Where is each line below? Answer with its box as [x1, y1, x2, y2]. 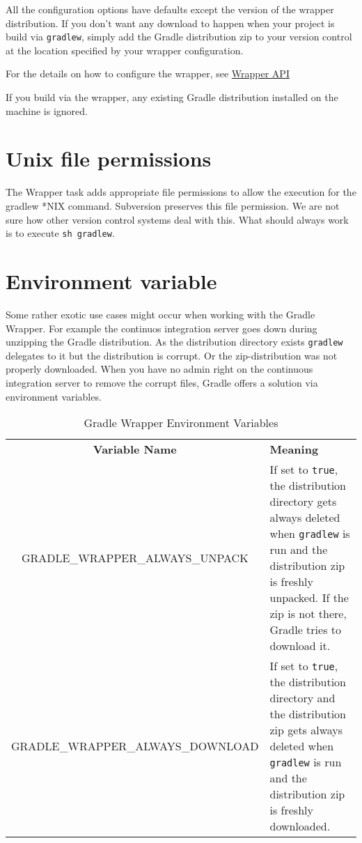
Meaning [269, 441, 319, 458]
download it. [269, 637, 331, 654]
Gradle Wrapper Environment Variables [84, 415, 278, 431]
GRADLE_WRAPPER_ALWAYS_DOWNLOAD [11, 738, 259, 755]
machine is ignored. [6, 103, 88, 118]
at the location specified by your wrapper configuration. [6, 42, 244, 57]
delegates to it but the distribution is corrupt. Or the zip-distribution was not [6, 348, 338, 362]
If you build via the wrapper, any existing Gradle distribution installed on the [6, 90, 338, 105]
